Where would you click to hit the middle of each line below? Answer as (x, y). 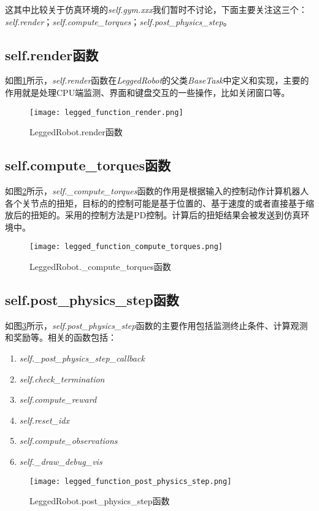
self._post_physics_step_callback (82, 358)
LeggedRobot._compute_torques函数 (100, 267)
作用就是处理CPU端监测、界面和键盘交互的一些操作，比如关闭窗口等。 (148, 92)
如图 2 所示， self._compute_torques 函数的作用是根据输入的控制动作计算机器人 (157, 191)
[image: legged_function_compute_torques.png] (126, 247)
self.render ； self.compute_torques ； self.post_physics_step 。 (118, 21)
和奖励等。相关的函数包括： (61, 337)
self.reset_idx (44, 420)
